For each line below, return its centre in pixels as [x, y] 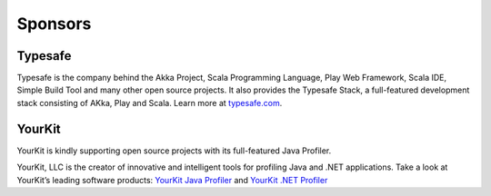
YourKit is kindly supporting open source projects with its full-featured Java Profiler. [174, 151]
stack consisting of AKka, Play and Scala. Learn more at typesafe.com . [150, 103]
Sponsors [54, 24]
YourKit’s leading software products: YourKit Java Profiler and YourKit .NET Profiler [172, 180]
